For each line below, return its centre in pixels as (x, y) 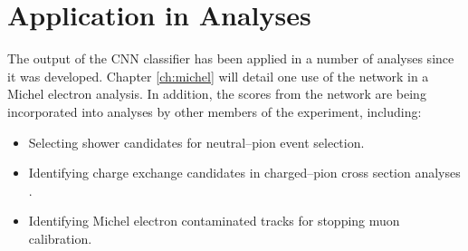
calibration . (60, 238)
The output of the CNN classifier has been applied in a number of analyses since (231, 58)
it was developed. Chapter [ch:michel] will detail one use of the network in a (218, 76)
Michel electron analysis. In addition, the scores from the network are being (217, 94)
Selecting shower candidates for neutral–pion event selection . (196, 142)
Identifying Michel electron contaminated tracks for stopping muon (214, 221)
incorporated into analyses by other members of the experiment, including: (215, 111)
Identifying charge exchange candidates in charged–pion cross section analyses (244, 173)
